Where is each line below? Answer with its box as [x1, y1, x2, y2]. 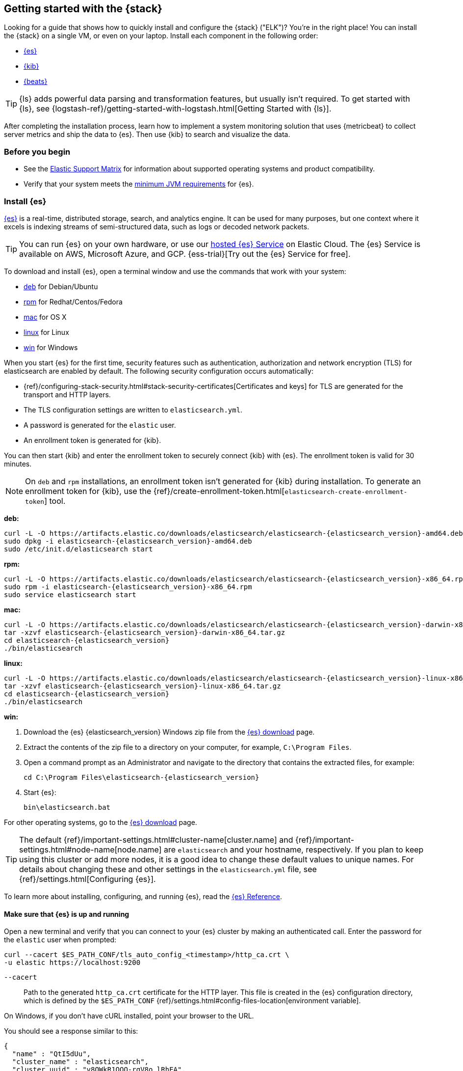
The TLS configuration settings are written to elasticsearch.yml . [24, 405, 243, 414]
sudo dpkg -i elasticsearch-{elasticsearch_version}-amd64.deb [4, 537, 252, 545]
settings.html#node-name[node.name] [19, 844, 162, 854]
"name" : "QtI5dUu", [12, 1050, 91, 1058]
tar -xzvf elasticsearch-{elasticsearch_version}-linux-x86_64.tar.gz [4, 682, 281, 690]
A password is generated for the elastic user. [24, 420, 176, 429]
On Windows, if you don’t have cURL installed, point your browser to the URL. [4, 1012, 254, 1020]
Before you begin [4, 146, 71, 157]
